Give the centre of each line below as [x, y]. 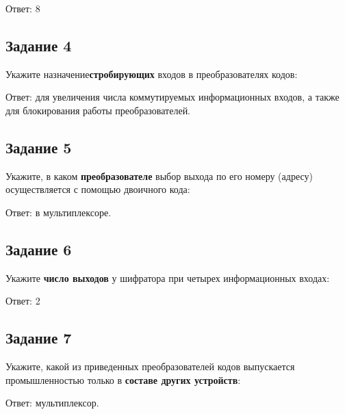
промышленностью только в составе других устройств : [123, 379]
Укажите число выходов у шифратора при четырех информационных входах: [168, 277]
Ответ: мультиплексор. [52, 403]
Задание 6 [39, 249]
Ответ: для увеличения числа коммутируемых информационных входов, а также [172, 97]
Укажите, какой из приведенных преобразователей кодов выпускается [150, 366]
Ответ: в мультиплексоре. [59, 212]
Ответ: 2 [23, 301]
